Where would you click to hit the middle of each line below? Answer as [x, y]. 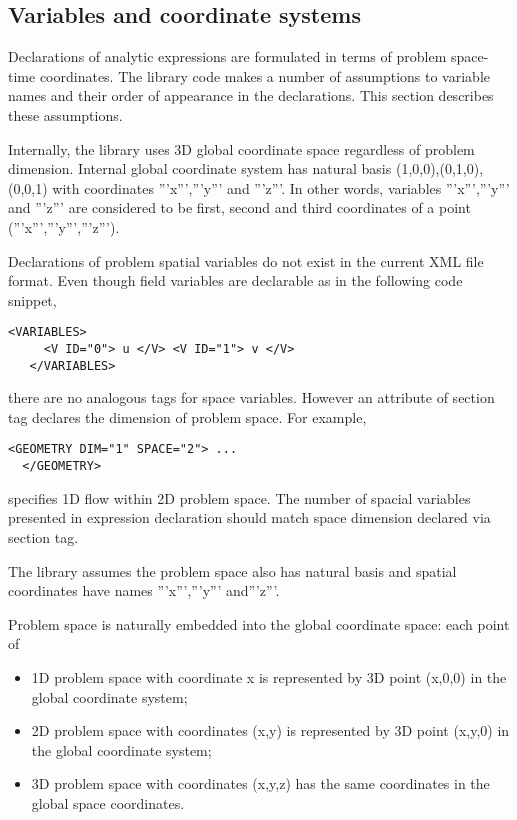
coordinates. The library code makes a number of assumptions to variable [265, 75]
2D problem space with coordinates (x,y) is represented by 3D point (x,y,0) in [270, 730]
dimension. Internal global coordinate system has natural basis [200, 168]
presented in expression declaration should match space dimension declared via [249, 517]
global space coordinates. [108, 802]
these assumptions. [65, 114]
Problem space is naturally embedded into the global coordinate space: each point [259, 623]
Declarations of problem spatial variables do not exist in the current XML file [246, 260]
